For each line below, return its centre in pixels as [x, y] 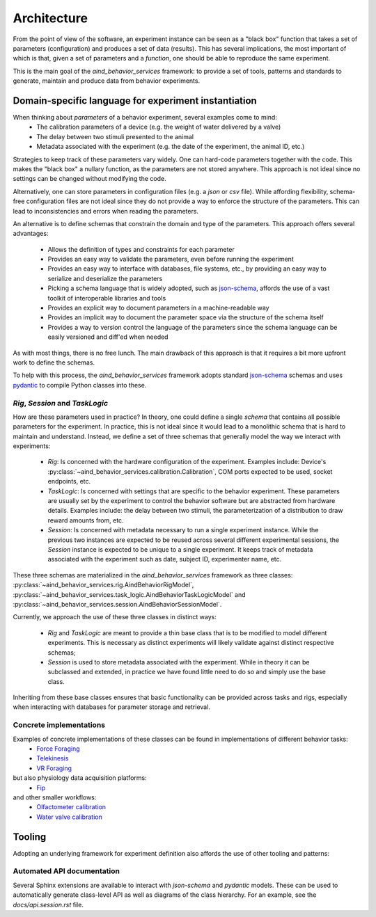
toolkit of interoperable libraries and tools [107, 298]
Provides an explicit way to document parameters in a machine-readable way [158, 308]
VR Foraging [54, 768]
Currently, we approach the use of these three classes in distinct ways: [115, 617]
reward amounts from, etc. [86, 520]
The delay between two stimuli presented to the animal [115, 136]
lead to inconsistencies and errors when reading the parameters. [105, 211]
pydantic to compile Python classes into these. [80, 385]
